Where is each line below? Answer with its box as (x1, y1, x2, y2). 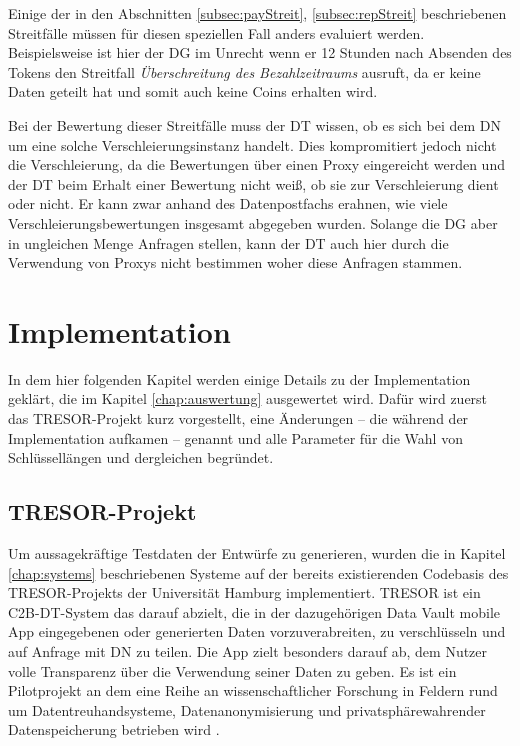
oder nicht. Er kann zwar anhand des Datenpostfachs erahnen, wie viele (8, 193, 448, 214)
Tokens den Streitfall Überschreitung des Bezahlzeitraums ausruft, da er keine (8, 61, 481, 82)
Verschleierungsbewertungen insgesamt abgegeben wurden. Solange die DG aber (8, 212, 498, 233)
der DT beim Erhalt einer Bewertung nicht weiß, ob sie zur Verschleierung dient (8, 173, 499, 194)
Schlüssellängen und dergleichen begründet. (8, 447, 274, 468)
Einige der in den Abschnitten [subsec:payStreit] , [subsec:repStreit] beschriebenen (8, 3, 507, 23)
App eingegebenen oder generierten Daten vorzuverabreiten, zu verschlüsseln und (8, 621, 506, 642)
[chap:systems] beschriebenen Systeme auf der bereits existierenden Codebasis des (8, 562, 509, 583)
